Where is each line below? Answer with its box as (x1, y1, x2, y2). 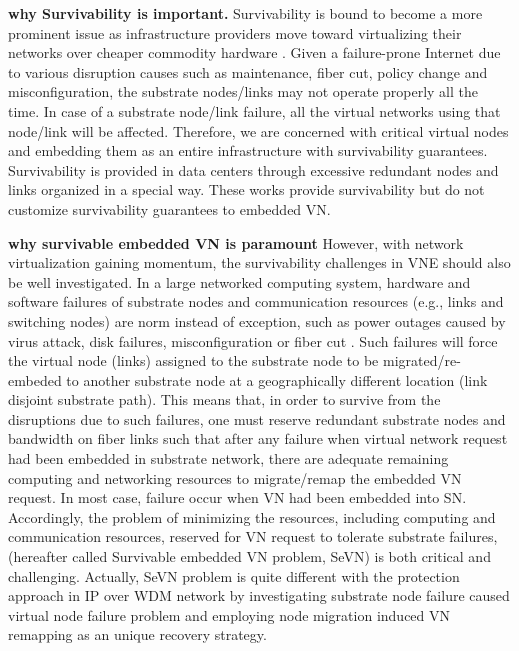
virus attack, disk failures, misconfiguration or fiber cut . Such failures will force (8, 330, 498, 351)
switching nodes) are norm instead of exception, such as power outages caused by (8, 310, 506, 331)
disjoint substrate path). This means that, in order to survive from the (8, 389, 441, 410)
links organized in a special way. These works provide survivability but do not (8, 179, 485, 200)
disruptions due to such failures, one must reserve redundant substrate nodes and (8, 408, 506, 429)
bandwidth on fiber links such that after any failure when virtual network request (8, 428, 508, 449)
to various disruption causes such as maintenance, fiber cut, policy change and (8, 61, 488, 82)
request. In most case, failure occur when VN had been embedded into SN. (8, 487, 467, 508)
